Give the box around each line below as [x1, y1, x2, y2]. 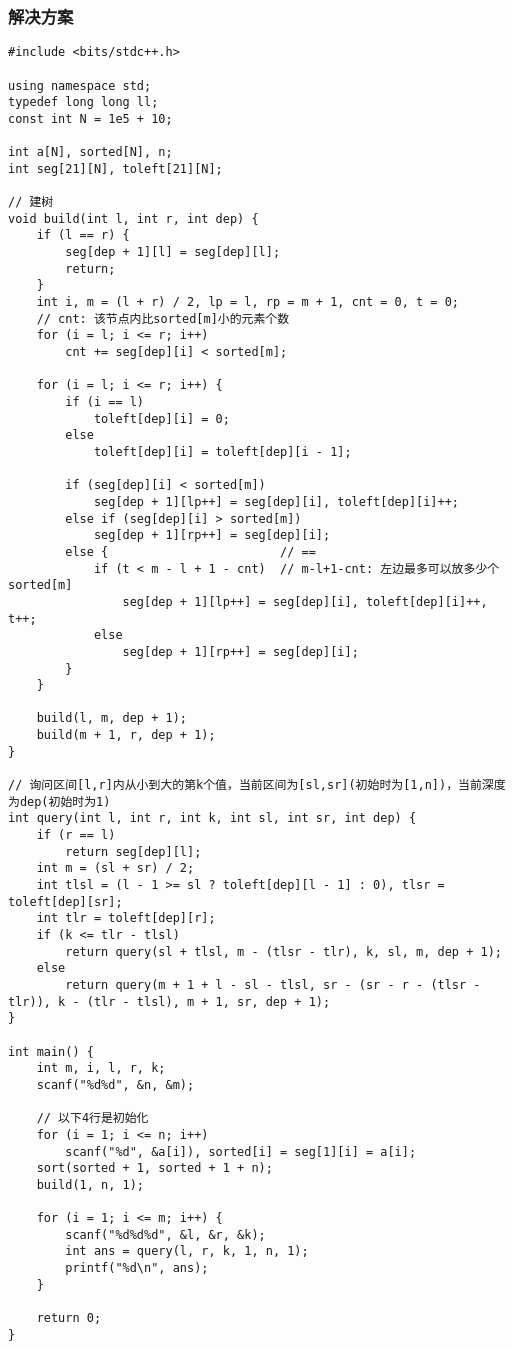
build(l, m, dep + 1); [36, 711, 187, 726]
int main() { [8, 1044, 94, 1059]
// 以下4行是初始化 [36, 1111, 149, 1126]
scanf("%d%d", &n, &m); [36, 1077, 195, 1092]
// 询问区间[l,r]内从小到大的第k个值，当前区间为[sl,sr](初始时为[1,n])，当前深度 [8, 778, 506, 793]
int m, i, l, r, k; [36, 1061, 166, 1076]
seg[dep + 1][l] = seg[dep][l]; [65, 245, 281, 260]
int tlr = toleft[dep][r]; [36, 911, 216, 926]
